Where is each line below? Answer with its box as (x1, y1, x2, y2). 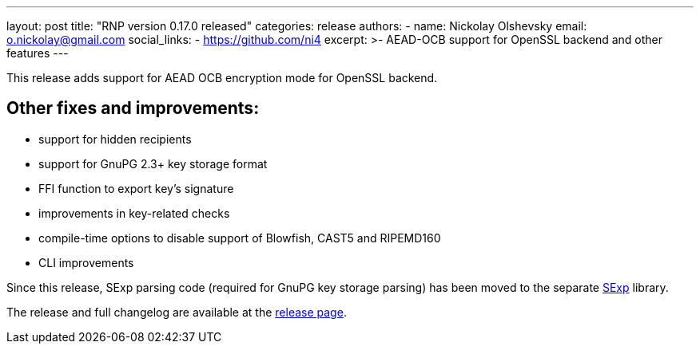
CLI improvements (38, 255, 134, 269)
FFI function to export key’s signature (38, 181, 234, 195)
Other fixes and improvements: (6, 98, 260, 119)
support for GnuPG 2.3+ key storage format (38, 156, 268, 171)
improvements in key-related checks (38, 206, 230, 220)
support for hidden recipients (38, 132, 192, 146)
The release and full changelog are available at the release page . (6, 305, 347, 319)
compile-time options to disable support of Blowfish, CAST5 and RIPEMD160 (38, 230, 441, 245)
